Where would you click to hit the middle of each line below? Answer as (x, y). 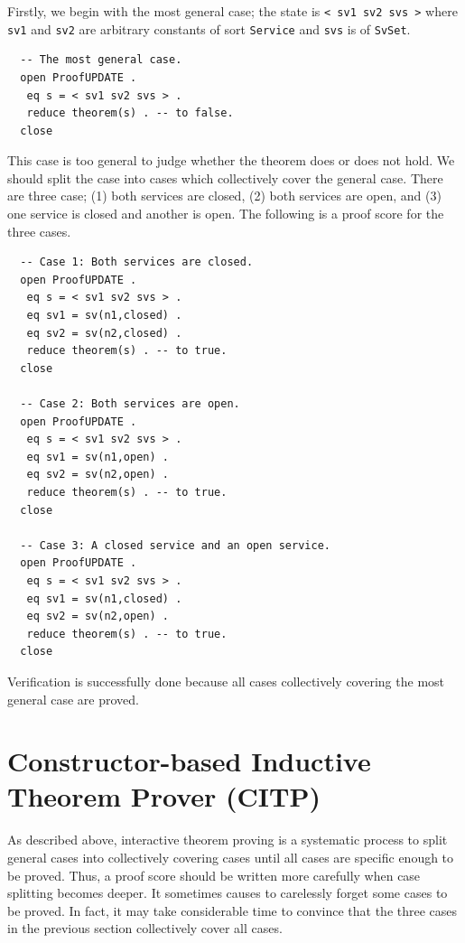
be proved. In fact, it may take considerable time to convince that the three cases (232, 910)
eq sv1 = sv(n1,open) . (98, 457)
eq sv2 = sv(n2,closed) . (104, 333)
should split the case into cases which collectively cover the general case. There (225, 177)
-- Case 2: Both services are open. (130, 404)
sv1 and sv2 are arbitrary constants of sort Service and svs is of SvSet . (209, 28)
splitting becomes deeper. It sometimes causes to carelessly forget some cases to (228, 893)
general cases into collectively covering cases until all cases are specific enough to (231, 857)
